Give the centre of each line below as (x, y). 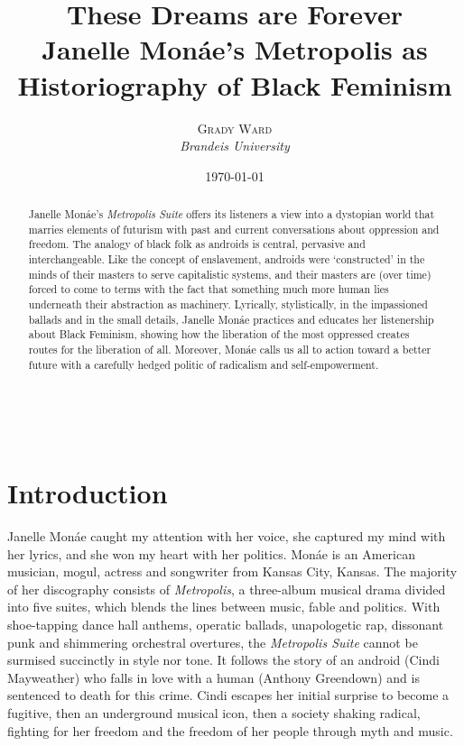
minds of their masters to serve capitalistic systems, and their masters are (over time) (230, 274)
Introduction (88, 493)
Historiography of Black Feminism (235, 84)
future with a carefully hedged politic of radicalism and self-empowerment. (204, 364)
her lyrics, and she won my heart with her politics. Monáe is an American (211, 553)
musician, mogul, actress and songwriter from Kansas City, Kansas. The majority (232, 571)
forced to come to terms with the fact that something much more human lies (209, 289)
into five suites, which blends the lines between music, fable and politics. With (224, 607)
